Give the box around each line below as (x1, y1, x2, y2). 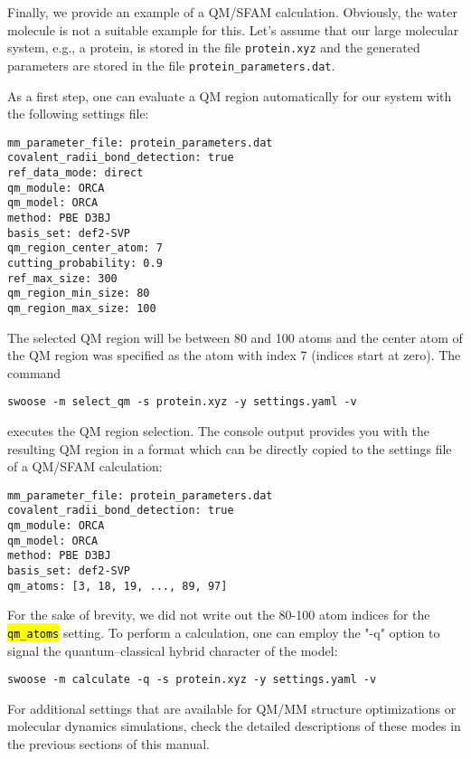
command (7, 363, 61, 382)
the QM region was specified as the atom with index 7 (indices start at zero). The (7, 346, 461, 365)
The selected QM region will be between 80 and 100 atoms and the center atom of (7, 327, 463, 346)
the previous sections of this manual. (7, 735, 210, 754)
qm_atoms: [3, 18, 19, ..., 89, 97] (7, 579, 228, 593)
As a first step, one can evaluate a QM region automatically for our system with (7, 86, 452, 105)
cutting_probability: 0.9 (7, 256, 163, 270)
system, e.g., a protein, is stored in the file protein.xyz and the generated (7, 38, 420, 57)
